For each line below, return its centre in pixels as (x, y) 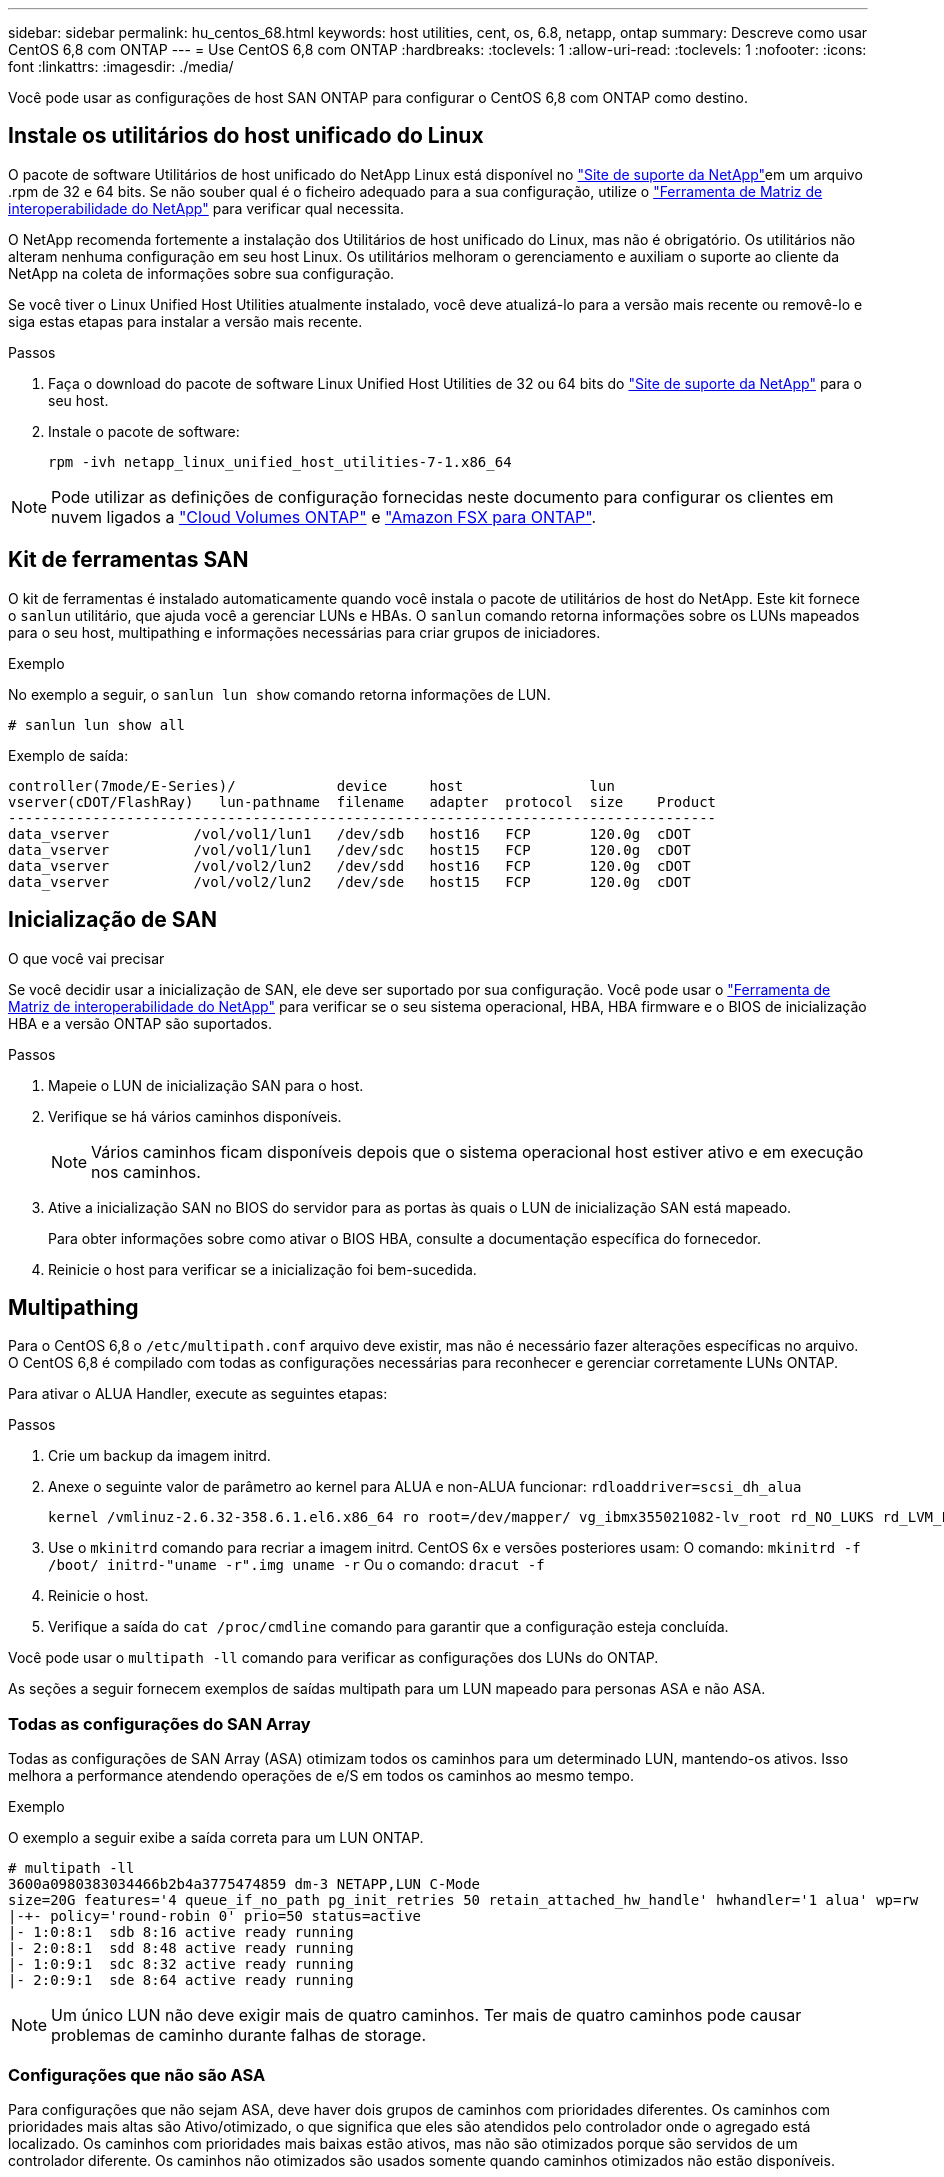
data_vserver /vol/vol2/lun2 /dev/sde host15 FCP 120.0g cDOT (349, 881)
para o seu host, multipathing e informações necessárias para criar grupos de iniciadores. (304, 632)
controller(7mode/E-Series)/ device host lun (311, 785)
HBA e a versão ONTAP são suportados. (140, 1023)
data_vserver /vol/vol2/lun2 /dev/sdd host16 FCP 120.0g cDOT (349, 865)
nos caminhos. (146, 1171)
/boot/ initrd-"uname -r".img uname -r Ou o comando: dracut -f (296, 1565)
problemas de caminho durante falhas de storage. (239, 2035)
